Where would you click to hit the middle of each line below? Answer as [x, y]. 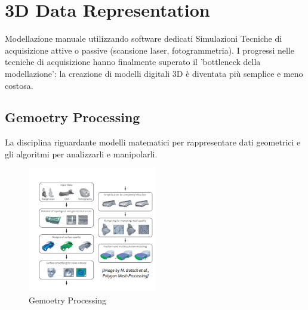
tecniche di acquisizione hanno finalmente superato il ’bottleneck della [133, 62]
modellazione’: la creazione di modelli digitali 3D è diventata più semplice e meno [154, 73]
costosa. [19, 85]
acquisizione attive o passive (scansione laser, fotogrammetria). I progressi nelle [150, 50]
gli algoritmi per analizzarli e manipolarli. [81, 154]
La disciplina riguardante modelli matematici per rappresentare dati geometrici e [153, 142]
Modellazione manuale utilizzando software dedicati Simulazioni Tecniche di [144, 38]
